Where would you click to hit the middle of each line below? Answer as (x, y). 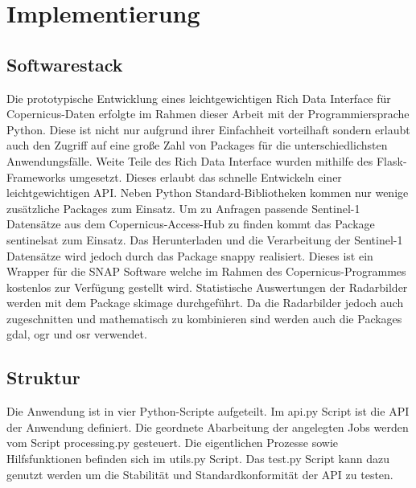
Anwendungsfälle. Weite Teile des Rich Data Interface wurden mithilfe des (190, 160)
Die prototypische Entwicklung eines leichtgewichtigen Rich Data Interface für (199, 98)
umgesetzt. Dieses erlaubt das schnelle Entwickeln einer (206, 176)
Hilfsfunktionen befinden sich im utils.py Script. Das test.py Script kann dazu (198, 459)
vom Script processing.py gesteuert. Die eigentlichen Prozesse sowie (173, 443)
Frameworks (36, 176)
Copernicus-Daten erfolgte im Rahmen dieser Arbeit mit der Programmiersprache (208, 114)
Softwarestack (65, 64)
